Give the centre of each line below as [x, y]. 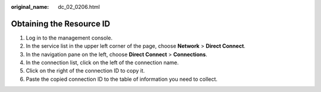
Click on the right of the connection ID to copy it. [85, 71]
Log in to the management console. [69, 38]
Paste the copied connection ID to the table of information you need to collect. [122, 79]
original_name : [30, 7]
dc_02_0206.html [79, 7]
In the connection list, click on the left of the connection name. [102, 63]
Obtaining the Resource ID [61, 24]
